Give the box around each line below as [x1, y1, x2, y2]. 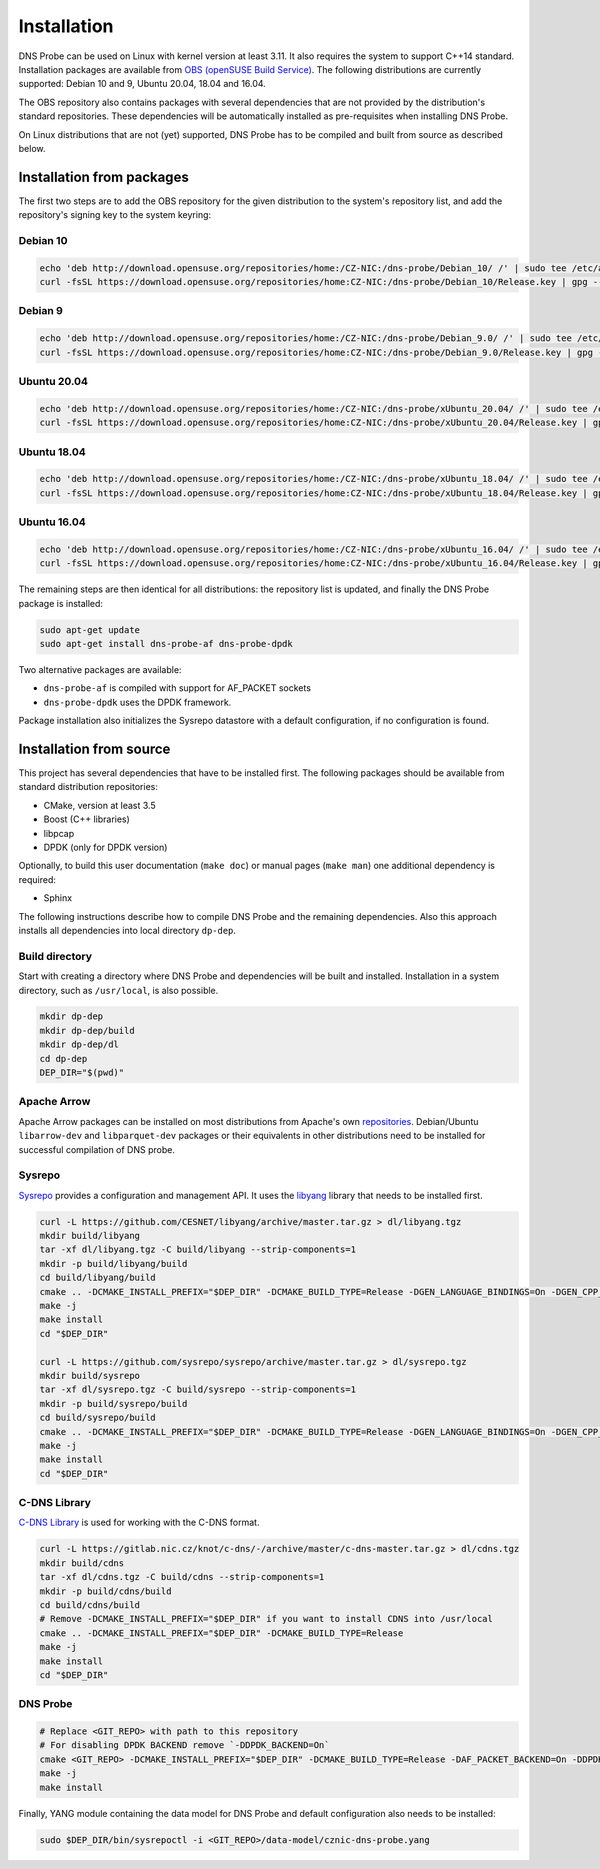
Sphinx [43, 892, 73, 904]
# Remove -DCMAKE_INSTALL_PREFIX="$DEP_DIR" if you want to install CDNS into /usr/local [39, 1613, 494, 1625]
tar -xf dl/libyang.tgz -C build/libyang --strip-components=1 [39, 1244, 357, 1255]
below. [18, 142, 46, 154]
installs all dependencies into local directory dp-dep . [18, 924, 237, 936]
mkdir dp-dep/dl [39, 1039, 120, 1050]
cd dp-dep [39, 1053, 88, 1064]
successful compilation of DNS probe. [18, 1143, 175, 1155]
